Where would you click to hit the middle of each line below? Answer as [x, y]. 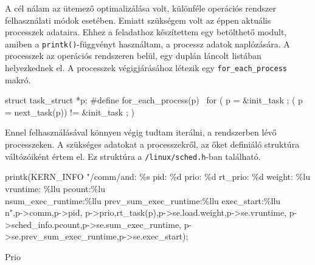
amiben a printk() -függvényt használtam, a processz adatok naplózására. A [147, 43]
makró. [18, 79]
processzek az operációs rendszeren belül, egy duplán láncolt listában [133, 56]
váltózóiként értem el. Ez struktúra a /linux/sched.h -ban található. [133, 156]
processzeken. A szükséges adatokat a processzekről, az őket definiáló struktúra [152, 144]
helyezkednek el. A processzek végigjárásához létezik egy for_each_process [146, 68]
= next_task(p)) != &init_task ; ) [70, 112]
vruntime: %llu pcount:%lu [55, 188]
